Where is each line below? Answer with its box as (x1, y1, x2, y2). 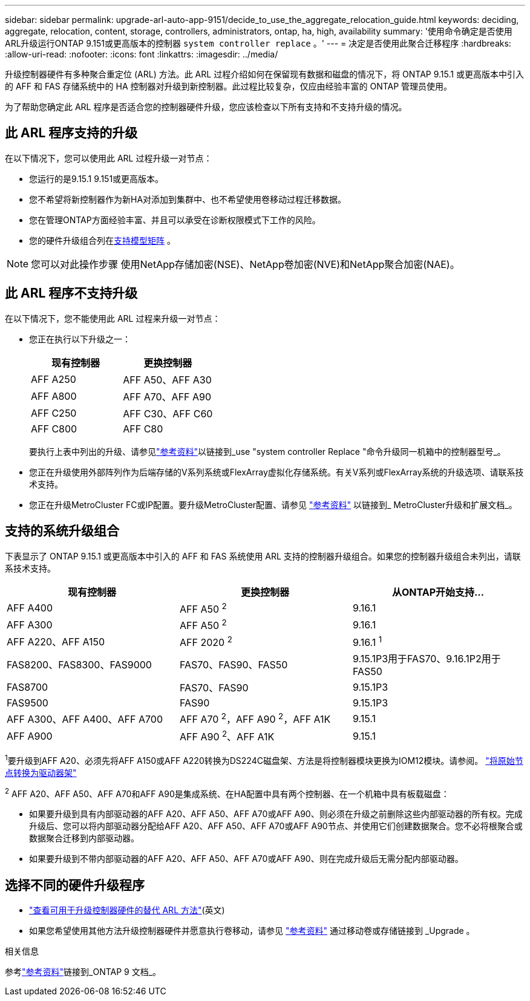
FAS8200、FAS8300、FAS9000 (7, 659, 152, 671)
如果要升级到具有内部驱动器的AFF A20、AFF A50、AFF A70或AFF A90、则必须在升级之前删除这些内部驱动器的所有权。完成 (29, 809, 523, 820)
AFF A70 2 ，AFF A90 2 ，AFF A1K (179, 711, 331, 726)
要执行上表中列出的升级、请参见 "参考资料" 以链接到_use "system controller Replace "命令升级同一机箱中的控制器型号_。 (29, 446, 506, 457)
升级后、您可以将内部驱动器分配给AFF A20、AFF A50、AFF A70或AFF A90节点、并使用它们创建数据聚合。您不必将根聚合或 (29, 821, 523, 832)
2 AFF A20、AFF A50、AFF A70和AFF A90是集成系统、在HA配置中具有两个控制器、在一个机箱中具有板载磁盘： (5, 786, 450, 799)
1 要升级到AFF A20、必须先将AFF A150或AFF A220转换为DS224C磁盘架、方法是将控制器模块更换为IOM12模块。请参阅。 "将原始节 (5, 753, 523, 766)
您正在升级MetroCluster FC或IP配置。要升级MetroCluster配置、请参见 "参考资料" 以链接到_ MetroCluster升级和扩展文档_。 (29, 499, 517, 510)
